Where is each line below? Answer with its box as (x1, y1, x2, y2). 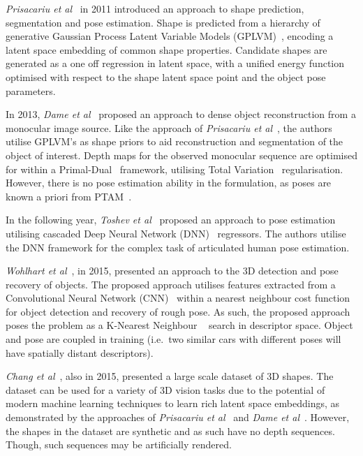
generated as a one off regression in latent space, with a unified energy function (6, 56, 345, 71)
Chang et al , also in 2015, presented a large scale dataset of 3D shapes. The (6, 369, 334, 383)
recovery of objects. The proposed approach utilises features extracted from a (6, 277, 336, 291)
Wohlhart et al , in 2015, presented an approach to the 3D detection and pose (6, 263, 339, 278)
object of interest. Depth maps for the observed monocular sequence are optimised (6, 147, 357, 162)
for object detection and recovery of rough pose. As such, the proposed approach (6, 304, 350, 318)
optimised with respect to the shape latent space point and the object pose (6, 69, 326, 84)
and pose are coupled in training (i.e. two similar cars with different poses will (6, 332, 341, 346)
